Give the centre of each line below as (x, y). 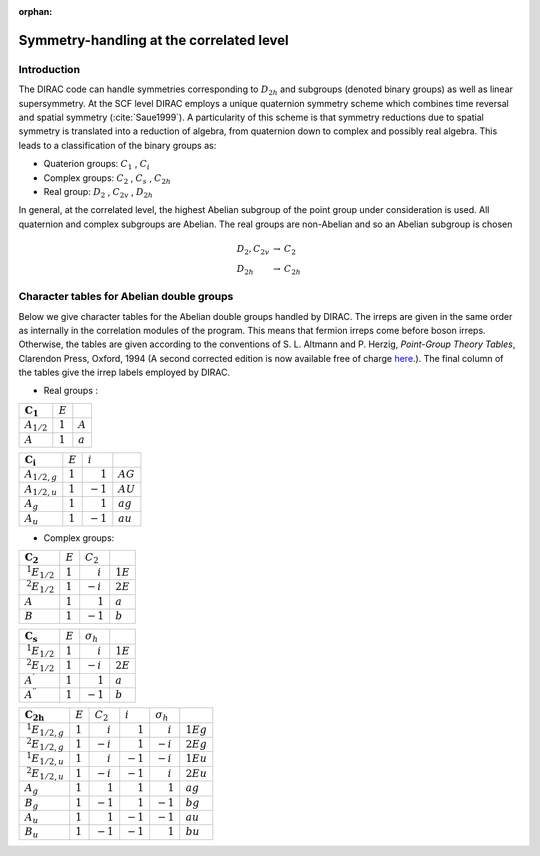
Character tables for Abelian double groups (126, 297)
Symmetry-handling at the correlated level (153, 40)
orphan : (35, 11)
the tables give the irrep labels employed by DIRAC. (124, 372)
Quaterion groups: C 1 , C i (96, 165)
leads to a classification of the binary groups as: (117, 145)
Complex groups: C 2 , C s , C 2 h (107, 178)
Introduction (49, 69)
